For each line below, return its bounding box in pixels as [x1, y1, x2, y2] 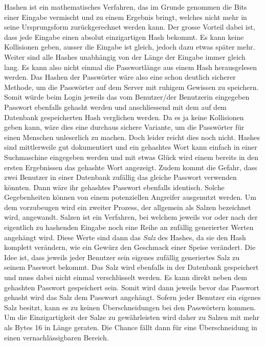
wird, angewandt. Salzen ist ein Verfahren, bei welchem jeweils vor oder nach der [4, 212, 258, 222]
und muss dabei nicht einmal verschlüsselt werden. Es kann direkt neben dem [4, 272, 247, 283]
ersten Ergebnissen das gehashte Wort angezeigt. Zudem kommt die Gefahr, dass [4, 162, 257, 172]
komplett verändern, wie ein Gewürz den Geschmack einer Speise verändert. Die [4, 242, 256, 252]
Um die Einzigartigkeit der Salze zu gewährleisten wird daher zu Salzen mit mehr [4, 312, 260, 322]
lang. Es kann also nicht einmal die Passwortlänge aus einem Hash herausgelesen [4, 61, 257, 72]
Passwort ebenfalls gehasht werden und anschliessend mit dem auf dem [4, 101, 227, 112]
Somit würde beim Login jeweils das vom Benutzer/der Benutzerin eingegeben [4, 91, 250, 102]
